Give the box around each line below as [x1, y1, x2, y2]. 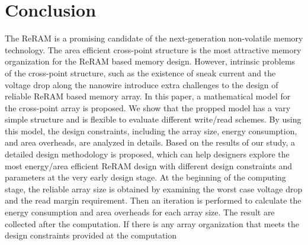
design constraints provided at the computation [5, 229, 177, 241]
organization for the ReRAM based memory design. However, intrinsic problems [5, 55, 296, 67]
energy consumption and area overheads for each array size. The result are [5, 206, 275, 218]
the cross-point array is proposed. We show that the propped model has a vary [5, 101, 291, 114]
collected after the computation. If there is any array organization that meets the [5, 217, 299, 230]
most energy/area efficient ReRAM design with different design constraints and [5, 159, 293, 172]
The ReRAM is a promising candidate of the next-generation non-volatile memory [5, 32, 303, 44]
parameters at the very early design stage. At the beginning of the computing [5, 171, 286, 183]
